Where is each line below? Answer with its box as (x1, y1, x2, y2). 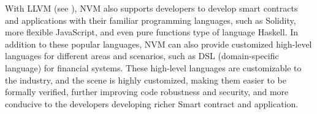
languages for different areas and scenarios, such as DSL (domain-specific (5, 49, 279, 62)
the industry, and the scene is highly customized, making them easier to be (5, 73, 286, 86)
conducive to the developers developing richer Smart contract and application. (5, 97, 299, 110)
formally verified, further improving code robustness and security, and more (5, 85, 289, 98)
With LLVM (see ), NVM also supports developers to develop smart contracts (5, 2, 298, 14)
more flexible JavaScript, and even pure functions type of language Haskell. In (5, 26, 299, 38)
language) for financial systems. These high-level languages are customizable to (5, 61, 302, 74)
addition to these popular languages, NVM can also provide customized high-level (5, 37, 312, 50)
